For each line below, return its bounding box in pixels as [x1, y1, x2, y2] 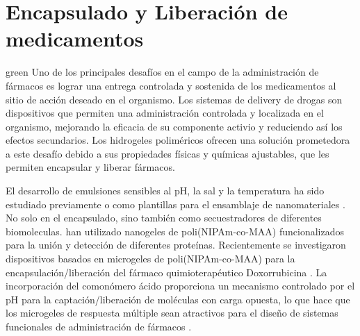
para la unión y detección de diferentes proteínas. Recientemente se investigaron [6, 237, 346, 252]
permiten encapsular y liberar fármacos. [6, 160, 175, 174]
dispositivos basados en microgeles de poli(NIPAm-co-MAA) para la [6, 251, 295, 266]
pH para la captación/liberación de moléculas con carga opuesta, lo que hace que [6, 292, 350, 306]
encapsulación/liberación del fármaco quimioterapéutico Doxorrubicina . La [6, 264, 327, 279]
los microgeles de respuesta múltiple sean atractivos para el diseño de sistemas [6, 305, 338, 320]
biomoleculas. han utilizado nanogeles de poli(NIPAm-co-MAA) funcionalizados [6, 224, 344, 238]
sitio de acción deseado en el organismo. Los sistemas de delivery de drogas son [6, 92, 343, 106]
